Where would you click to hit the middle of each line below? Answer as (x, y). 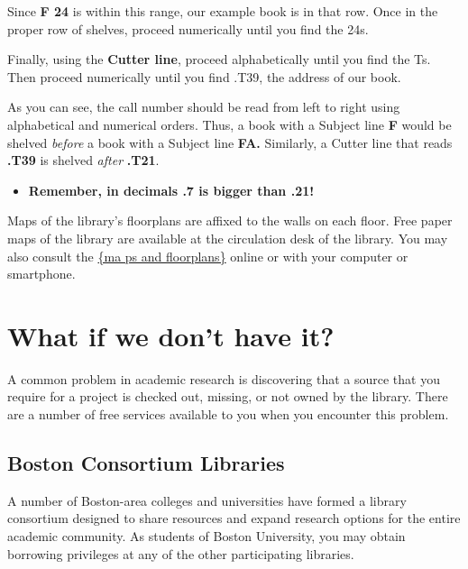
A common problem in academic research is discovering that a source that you (224, 378)
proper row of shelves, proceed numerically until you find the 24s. (188, 28)
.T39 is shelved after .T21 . (83, 160)
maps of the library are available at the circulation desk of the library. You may (228, 238)
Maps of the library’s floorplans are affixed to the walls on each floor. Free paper (230, 220)
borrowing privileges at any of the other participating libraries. (181, 553)
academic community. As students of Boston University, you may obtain (206, 536)
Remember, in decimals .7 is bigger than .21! (171, 190)
